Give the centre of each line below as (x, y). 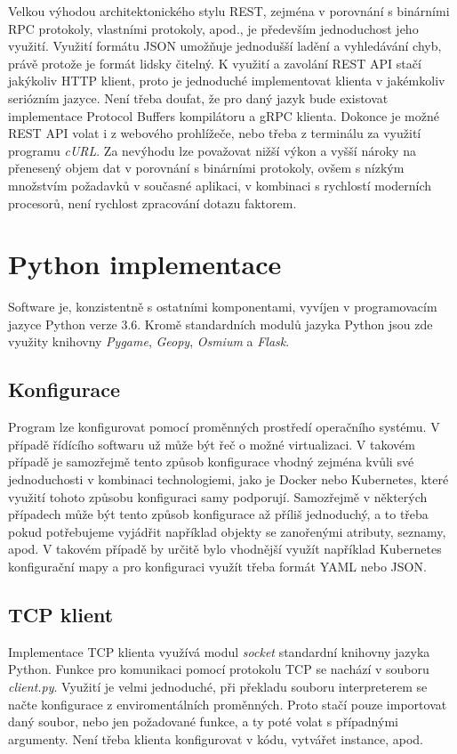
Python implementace (145, 264)
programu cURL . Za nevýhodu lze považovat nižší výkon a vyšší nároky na (212, 150)
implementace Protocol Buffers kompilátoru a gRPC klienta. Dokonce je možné (224, 115)
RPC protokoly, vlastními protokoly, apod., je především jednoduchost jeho (213, 28)
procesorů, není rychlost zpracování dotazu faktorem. (152, 203)
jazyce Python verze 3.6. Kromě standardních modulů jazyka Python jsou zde (220, 324)
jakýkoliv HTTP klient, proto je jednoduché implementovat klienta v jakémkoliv (227, 81)
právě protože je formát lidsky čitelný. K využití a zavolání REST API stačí (215, 63)
